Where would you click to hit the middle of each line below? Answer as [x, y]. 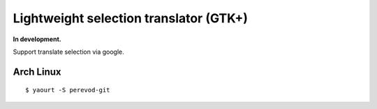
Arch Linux [37, 72]
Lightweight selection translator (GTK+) [130, 18]
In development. [37, 39]
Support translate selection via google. [69, 52]
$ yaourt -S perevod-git [68, 90]
